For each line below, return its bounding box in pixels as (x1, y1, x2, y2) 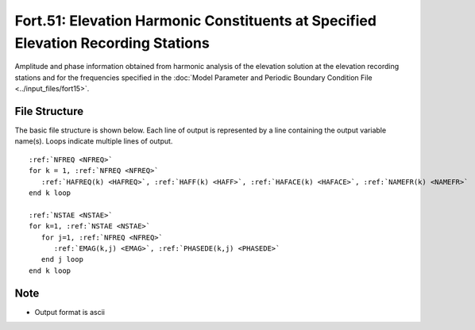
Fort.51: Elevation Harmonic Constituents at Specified (14, 12, 377, 29)
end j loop (41, 255, 83, 264)
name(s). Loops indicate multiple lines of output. (14, 136, 173, 146)
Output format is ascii (34, 307, 105, 317)
